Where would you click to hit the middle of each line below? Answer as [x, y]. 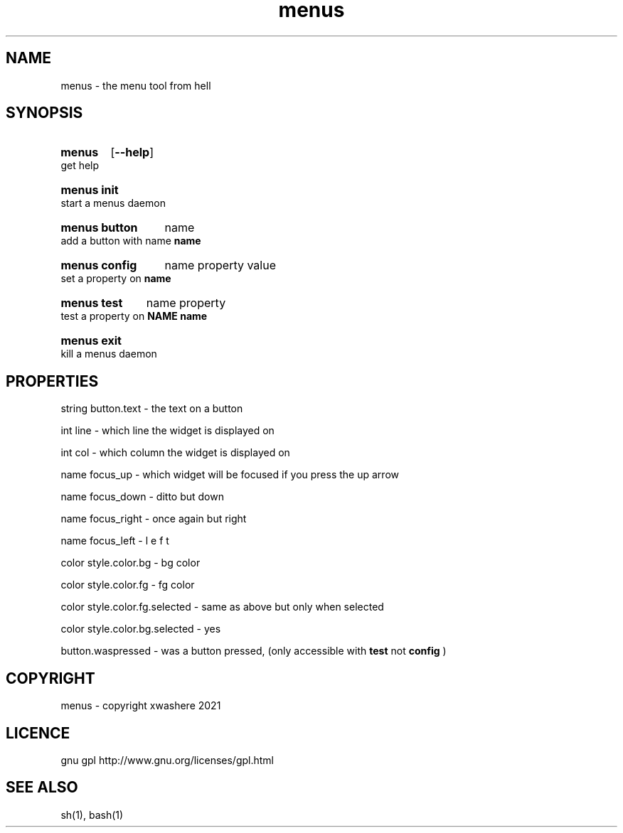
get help [80, 166]
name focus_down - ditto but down [142, 497]
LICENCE [38, 733]
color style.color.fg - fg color [128, 585]
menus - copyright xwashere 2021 [141, 706]
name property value [220, 265]
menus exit [91, 341]
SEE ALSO [42, 788]
